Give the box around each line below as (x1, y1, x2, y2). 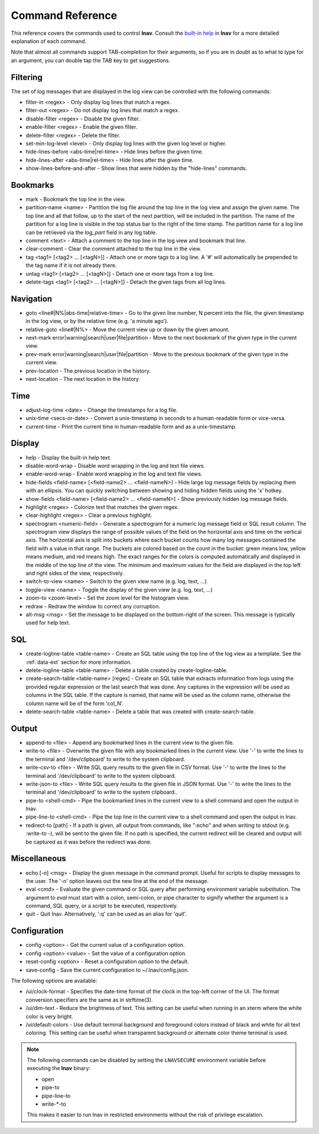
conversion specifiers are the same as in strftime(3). (25, 996, 153, 1003)
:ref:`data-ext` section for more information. (25, 659, 132, 666)
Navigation (11, 294, 53, 304)
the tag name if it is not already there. (25, 262, 117, 269)
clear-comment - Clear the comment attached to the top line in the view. (25, 245, 202, 252)
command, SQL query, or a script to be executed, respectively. (25, 902, 178, 910)
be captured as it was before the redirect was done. (25, 838, 152, 845)
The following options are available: (11, 977, 97, 984)
